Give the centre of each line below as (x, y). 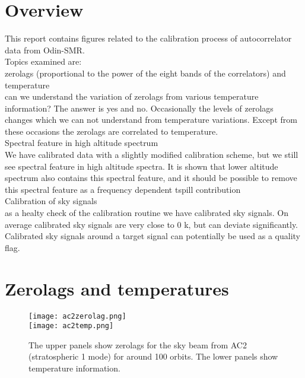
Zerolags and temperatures (117, 288)
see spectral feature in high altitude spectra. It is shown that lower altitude (142, 166)
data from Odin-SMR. (45, 50)
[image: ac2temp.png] (71, 326)
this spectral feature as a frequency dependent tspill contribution (123, 189)
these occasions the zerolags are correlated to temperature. (112, 131)
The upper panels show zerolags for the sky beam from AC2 (138, 344)
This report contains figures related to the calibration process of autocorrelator (148, 38)
